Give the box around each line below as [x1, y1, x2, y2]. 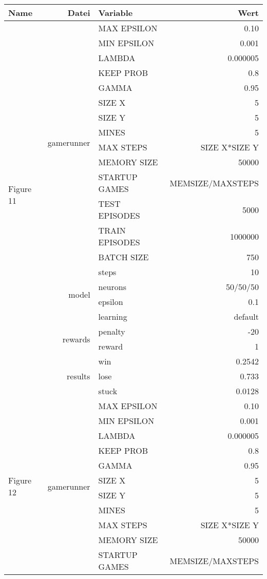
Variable [98, 7, 133, 18]
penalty [98, 325, 125, 337]
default [234, 311, 259, 322]
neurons [98, 281, 126, 293]
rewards [62, 333, 90, 345]
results [67, 370, 90, 382]
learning [98, 311, 127, 322]
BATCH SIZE [98, 251, 149, 263]
